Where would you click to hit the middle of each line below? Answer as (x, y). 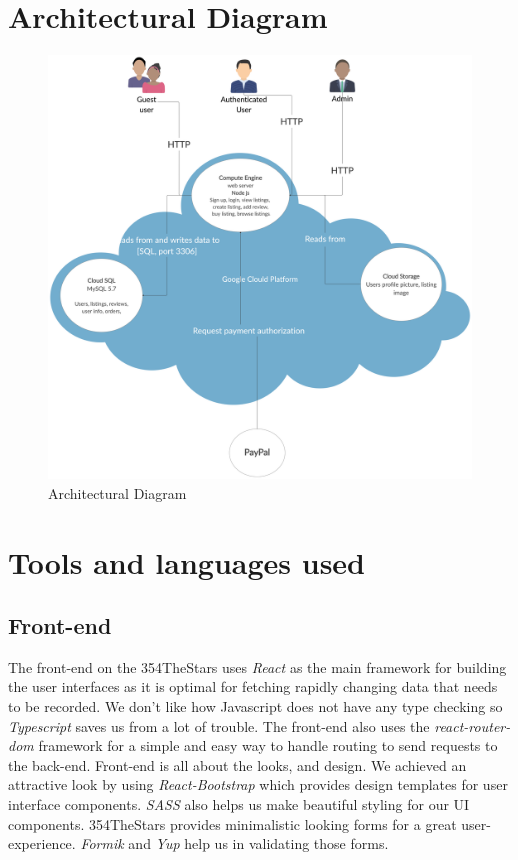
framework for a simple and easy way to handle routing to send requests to (268, 745)
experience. (42, 843)
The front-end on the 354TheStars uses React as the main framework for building (257, 666)
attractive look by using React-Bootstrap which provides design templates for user (258, 784)
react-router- (472, 725)
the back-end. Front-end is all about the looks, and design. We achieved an (237, 764)
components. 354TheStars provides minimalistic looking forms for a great (232, 823)
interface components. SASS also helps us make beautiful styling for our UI (239, 804)
